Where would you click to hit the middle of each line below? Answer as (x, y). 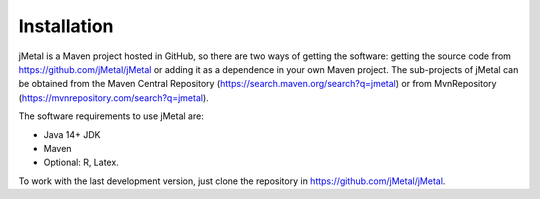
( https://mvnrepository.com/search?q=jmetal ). (113, 97)
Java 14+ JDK (72, 134)
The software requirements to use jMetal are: (111, 116)
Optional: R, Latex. (81, 162)
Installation (66, 26)
